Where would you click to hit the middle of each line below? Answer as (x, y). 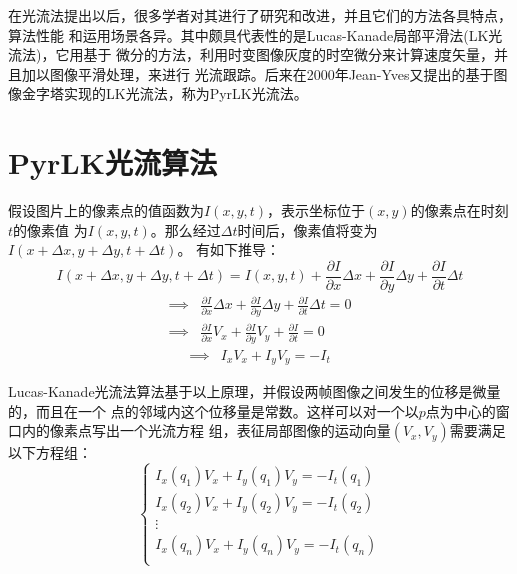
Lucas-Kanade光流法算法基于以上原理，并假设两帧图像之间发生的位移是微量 (254, 391)
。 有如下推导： (229, 249)
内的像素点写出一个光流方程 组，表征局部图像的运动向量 (206, 430)
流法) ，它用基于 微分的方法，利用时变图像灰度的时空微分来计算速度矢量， (251, 54)
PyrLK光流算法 (112, 162)
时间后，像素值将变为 (307, 229)
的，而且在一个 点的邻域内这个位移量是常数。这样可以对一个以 (213, 410)
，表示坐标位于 (316, 210)
